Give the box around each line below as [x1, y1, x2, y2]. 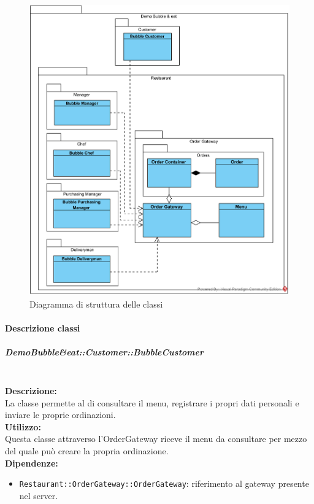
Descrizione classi [5, 322, 80, 335]
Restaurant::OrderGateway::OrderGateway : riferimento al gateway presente [19, 477, 309, 490]
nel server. [19, 489, 58, 502]
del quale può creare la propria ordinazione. [5, 444, 169, 457]
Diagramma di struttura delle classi [29, 298, 163, 311]
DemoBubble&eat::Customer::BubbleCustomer [5, 346, 204, 359]
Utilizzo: [5, 420, 41, 433]
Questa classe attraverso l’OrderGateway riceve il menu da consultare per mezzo [5, 432, 307, 445]
